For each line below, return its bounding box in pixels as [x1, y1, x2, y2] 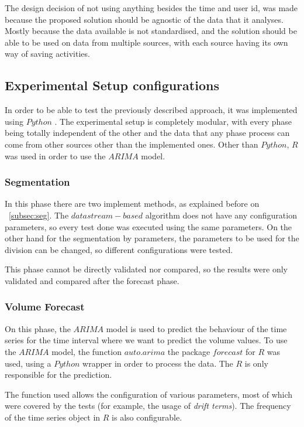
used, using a [5, 357, 51, 369]
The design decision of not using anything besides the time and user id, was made [5, 2, 298, 13]
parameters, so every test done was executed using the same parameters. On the [5, 220, 292, 233]
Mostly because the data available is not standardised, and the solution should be [5, 25, 297, 37]
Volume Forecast [5, 299, 85, 314]
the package [167, 345, 210, 357]
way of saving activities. [5, 47, 90, 60]
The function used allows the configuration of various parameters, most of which [5, 388, 293, 400]
